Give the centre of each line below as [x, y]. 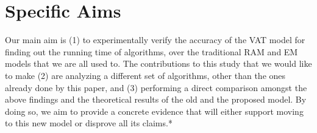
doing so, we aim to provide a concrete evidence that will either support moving [154, 111]
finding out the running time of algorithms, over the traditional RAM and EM [151, 51]
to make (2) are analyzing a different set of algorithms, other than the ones [145, 75]
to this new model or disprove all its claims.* [89, 123]
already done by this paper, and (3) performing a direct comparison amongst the [156, 87]
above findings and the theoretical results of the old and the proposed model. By [156, 99]
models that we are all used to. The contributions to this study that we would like [158, 63]
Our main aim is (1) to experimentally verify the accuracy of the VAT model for [155, 40]
